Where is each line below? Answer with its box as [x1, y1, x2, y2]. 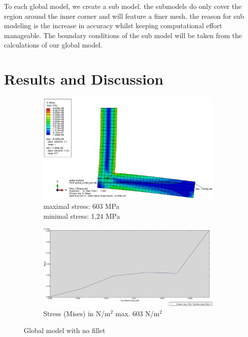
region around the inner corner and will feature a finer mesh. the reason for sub [4, 10, 244, 21]
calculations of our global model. [4, 40, 103, 50]
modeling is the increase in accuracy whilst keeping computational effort [4, 20, 222, 31]
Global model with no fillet [24, 325, 106, 335]
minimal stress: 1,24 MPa [43, 210, 120, 221]
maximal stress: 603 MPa [43, 200, 120, 211]
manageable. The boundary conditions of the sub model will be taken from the [4, 30, 242, 40]
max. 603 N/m [115, 308, 160, 318]
